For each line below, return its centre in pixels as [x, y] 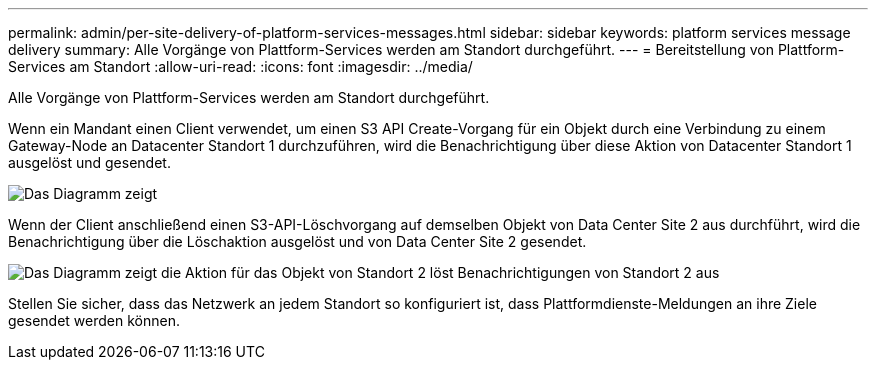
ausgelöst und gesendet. [89, 162]
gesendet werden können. [94, 320]
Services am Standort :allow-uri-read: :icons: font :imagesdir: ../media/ [240, 66]
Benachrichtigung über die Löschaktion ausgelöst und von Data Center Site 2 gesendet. [297, 241]
